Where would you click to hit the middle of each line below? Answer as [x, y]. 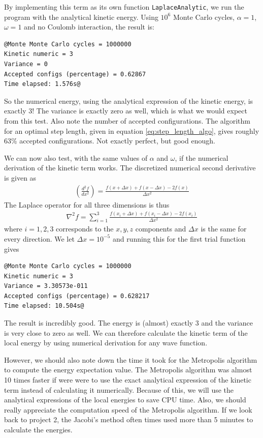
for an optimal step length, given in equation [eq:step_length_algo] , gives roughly [132, 130]
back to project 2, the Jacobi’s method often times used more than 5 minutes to [129, 419]
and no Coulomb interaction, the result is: [89, 27]
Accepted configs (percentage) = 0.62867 [75, 74]
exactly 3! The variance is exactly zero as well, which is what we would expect [126, 111]
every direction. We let [39, 238]
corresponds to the [85, 229]
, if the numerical [202, 157]
